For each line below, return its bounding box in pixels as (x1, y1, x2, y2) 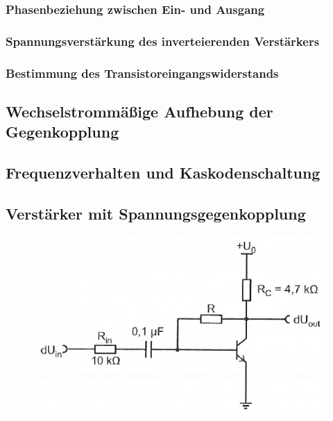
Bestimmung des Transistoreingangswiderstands (6, 64, 279, 81)
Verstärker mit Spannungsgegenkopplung (6, 202, 306, 224)
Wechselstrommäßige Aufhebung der (6, 100, 273, 122)
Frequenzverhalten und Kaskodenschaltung (6, 162, 321, 183)
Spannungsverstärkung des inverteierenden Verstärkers (6, 32, 320, 49)
